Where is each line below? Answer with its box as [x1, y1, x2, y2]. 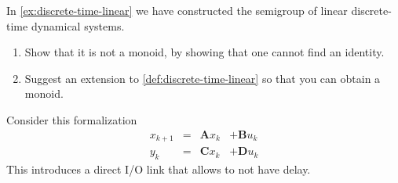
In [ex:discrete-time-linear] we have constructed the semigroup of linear [6, 2, 348, 18]
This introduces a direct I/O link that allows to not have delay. [6, 160, 311, 177]
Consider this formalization [6, 111, 137, 127]
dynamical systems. [31, 17, 125, 34]
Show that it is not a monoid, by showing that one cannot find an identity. [24, 44, 385, 60]
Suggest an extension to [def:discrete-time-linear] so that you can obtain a [24, 70, 381, 86]
